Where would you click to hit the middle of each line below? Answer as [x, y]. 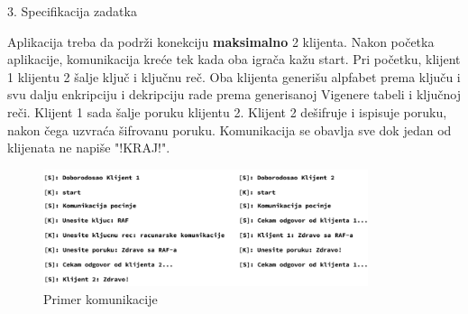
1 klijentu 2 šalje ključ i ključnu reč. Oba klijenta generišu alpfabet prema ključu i [234, 76]
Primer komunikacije [101, 299]
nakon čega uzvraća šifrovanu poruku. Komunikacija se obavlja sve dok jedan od [229, 129]
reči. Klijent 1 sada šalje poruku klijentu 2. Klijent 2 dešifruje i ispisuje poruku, [227, 111]
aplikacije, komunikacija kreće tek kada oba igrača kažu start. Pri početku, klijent [234, 59]
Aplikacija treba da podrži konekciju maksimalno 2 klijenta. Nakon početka [221, 41]
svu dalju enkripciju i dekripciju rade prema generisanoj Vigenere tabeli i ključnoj [234, 94]
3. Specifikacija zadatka [72, 11]
